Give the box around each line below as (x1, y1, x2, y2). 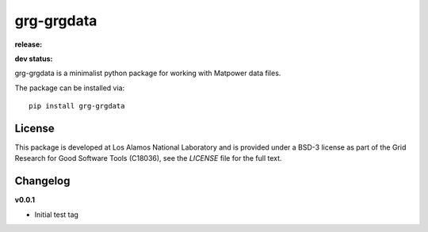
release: (14, 40, 43, 49)
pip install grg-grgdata (29, 101, 125, 111)
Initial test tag (34, 210, 79, 219)
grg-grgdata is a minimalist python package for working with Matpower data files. (14, 68, 281, 78)
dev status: (14, 54, 53, 63)
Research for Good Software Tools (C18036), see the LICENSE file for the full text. (14, 154, 282, 163)
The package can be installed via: (14, 83, 125, 93)
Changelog (14, 174, 71, 188)
